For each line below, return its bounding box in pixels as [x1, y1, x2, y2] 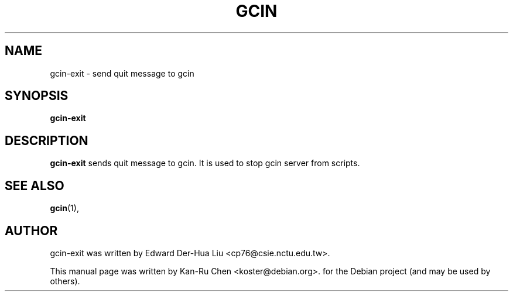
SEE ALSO [5, 178, 64, 193]
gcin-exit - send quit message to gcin [50, 68, 194, 78]
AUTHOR [5, 223, 58, 238]
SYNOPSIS [5, 88, 69, 104]
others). [50, 276, 80, 286]
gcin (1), [50, 203, 79, 214]
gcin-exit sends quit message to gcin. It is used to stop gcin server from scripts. [50, 158, 360, 168]
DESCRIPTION [5, 133, 88, 148]
